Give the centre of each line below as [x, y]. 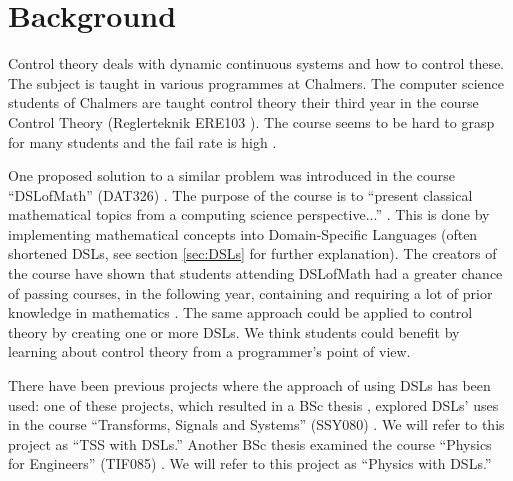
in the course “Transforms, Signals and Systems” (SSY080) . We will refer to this [256, 424]
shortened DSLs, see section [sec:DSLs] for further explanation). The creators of [252, 253]
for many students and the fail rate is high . [142, 141]
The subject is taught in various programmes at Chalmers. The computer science [256, 82]
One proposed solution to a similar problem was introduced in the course [232, 175]
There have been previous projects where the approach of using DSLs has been [249, 385]
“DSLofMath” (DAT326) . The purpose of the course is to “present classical [240, 194]
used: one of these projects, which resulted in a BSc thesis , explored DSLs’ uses [253, 404]
